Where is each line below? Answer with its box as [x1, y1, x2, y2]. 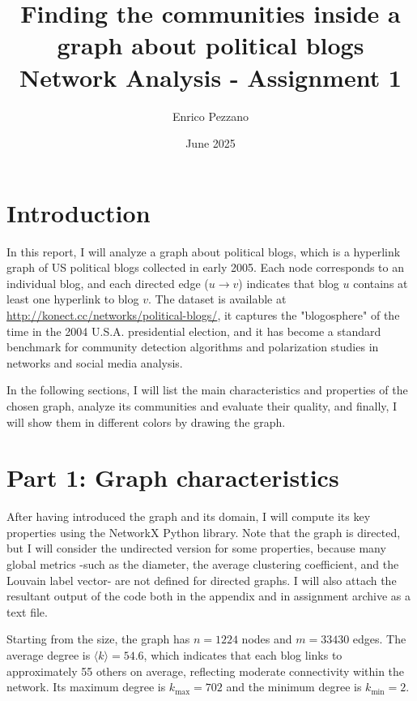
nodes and [241, 630, 292, 647]
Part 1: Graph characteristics [6, 461, 339, 494]
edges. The [352, 630, 406, 647]
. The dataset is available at [147, 290, 287, 307]
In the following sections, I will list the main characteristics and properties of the [6, 381, 408, 398]
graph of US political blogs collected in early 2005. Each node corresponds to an [6, 259, 404, 276]
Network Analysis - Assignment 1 [19, 60, 402, 93]
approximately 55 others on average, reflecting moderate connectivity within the [6, 662, 405, 679]
